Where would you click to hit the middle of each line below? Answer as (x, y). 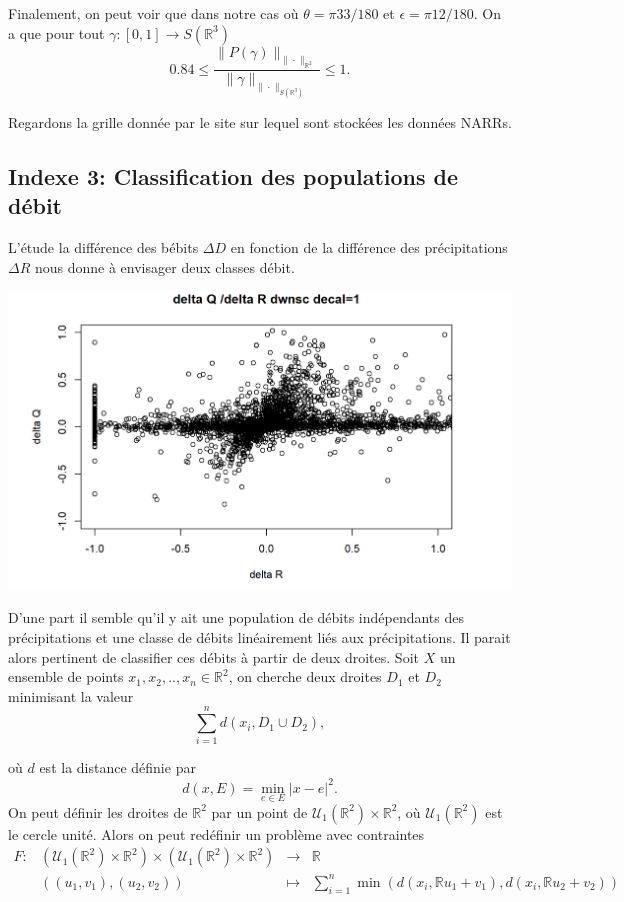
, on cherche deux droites (305, 676)
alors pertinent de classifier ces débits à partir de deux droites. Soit (213, 656)
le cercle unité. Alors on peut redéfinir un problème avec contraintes (216, 833)
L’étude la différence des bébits (103, 247)
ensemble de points (66, 676)
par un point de (259, 811)
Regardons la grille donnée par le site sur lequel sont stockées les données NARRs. (260, 121)
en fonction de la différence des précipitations (369, 247)
